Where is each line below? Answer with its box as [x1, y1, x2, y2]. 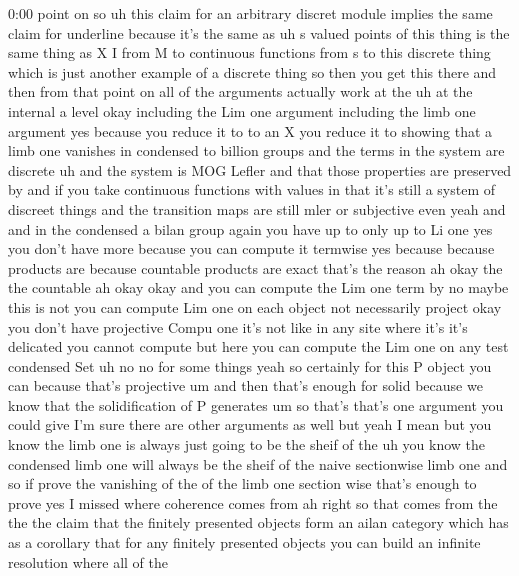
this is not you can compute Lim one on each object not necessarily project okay [8, 296, 502, 317]
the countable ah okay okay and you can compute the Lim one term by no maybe [8, 277, 509, 298]
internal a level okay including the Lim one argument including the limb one [8, 100, 476, 121]
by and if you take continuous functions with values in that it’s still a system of [8, 179, 496, 200]
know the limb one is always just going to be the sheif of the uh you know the [8, 434, 486, 455]
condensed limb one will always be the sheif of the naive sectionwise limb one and [8, 453, 508, 474]
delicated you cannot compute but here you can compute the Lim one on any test [8, 336, 509, 357]
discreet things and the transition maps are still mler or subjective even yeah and [8, 198, 506, 219]
